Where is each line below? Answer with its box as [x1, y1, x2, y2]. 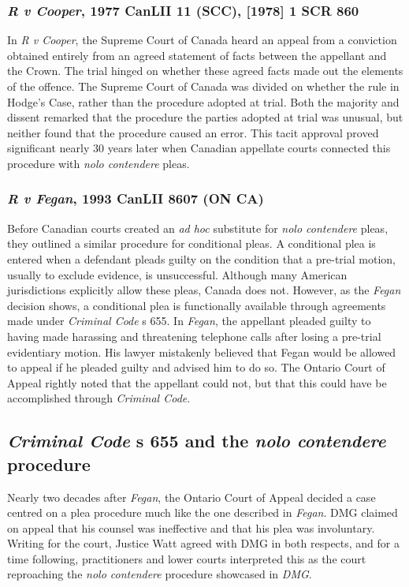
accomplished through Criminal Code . [7, 390, 191, 406]
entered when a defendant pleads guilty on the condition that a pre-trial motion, [7, 250, 396, 267]
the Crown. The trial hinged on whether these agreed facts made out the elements [7, 62, 403, 79]
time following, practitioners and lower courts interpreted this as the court [7, 550, 366, 566]
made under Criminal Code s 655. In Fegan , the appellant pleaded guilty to [7, 312, 371, 329]
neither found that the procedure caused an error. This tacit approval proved [7, 124, 379, 140]
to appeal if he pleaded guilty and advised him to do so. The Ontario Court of [7, 359, 385, 376]
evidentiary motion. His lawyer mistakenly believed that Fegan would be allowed [7, 343, 396, 360]
